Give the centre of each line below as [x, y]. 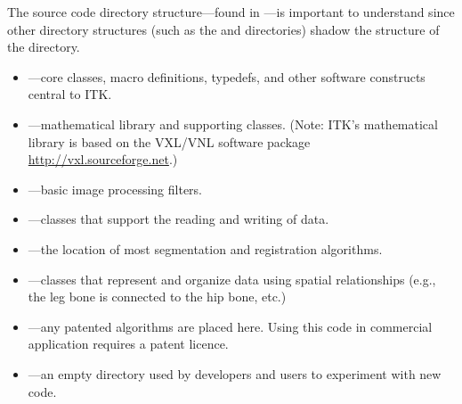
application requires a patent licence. [128, 344]
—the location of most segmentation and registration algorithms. [205, 248]
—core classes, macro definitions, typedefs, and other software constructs [227, 76]
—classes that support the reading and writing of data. [178, 219]
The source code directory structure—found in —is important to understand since [231, 12]
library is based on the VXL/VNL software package [169, 141]
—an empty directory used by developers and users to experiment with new [235, 373]
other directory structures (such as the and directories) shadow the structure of [223, 29]
